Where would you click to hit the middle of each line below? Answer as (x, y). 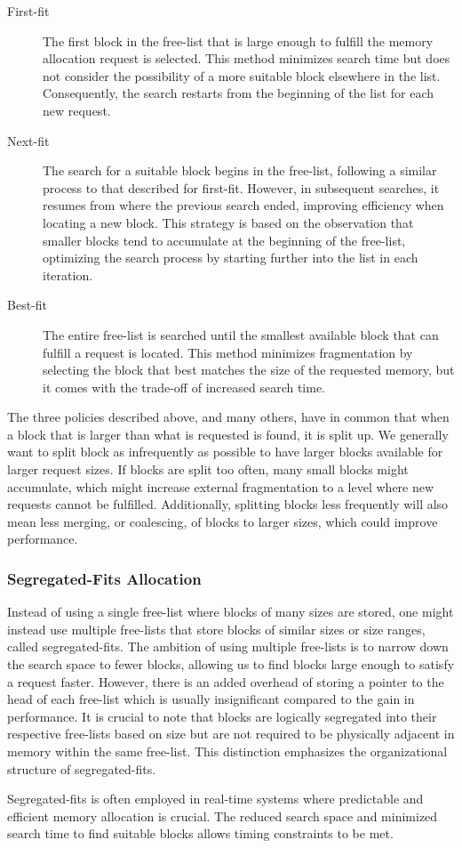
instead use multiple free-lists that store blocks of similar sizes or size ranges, (216, 629)
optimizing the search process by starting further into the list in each (231, 258)
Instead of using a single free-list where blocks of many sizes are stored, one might (231, 612)
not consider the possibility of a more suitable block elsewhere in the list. (242, 75)
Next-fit (28, 140)
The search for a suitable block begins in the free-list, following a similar (240, 170)
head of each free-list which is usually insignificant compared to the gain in (211, 699)
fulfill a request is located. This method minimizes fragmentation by (228, 352)
